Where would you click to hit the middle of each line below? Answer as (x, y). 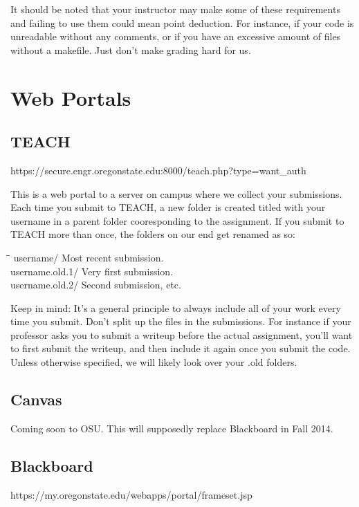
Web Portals (71, 97)
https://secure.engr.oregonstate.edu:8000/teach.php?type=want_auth (158, 170)
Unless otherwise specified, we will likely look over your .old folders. (154, 362)
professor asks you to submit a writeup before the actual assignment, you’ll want (182, 334)
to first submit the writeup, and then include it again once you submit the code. (181, 348)
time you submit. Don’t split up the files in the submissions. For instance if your (181, 321)
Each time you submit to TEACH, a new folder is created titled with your (168, 207)
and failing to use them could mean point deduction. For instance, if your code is (182, 22)
